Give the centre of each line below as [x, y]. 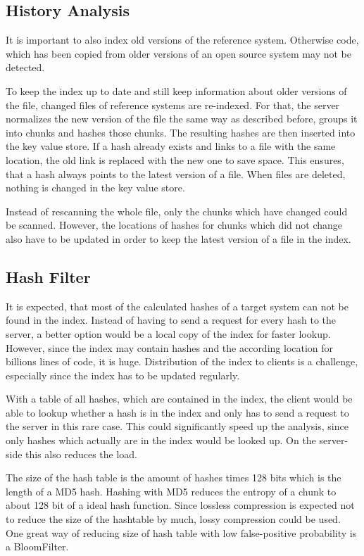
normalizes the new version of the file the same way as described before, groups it [182, 119]
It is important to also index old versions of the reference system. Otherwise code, [182, 40]
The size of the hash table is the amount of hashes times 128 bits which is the [174, 478]
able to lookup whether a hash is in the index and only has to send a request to [177, 412]
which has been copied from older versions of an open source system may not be [178, 53]
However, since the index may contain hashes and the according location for [170, 347]
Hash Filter [48, 276]
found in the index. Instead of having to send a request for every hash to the [171, 320]
